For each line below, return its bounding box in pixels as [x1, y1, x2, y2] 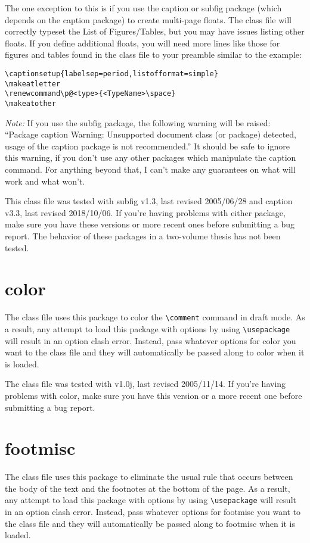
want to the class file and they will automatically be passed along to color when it [5, 346, 305, 358]
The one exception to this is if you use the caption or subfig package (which [5, 2, 282, 14]
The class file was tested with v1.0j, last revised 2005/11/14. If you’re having [5, 377, 286, 390]
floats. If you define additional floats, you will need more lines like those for [5, 36, 280, 49]
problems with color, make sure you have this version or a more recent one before [5, 389, 302, 401]
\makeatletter [5, 79, 61, 88]
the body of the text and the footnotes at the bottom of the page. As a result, [5, 482, 290, 494]
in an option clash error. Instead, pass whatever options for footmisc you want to [5, 505, 301, 518]
